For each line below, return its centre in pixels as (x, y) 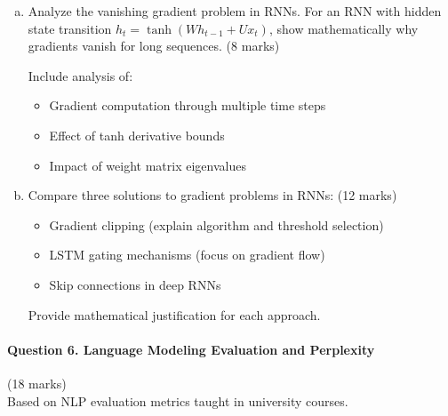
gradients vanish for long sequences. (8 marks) (154, 46)
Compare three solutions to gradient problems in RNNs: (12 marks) (212, 195)
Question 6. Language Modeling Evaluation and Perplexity (191, 349)
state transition (70, 28)
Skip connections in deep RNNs (135, 284)
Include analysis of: (80, 75)
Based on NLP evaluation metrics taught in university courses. (178, 400)
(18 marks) (37, 383)
